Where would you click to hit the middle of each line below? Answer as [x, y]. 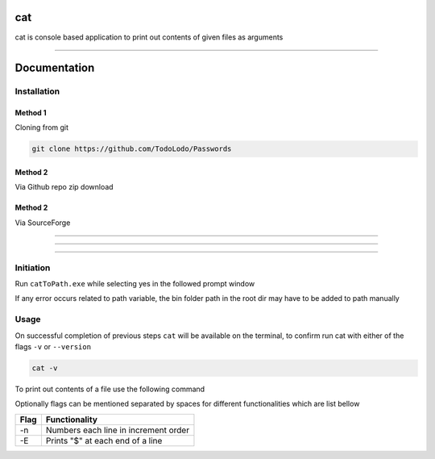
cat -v [45, 368]
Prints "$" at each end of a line [104, 440]
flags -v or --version [53, 346]
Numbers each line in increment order [117, 430]
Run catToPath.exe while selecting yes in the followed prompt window [135, 283]
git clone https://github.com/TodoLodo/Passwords [132, 149]
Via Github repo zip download [64, 187]
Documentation [55, 68]
